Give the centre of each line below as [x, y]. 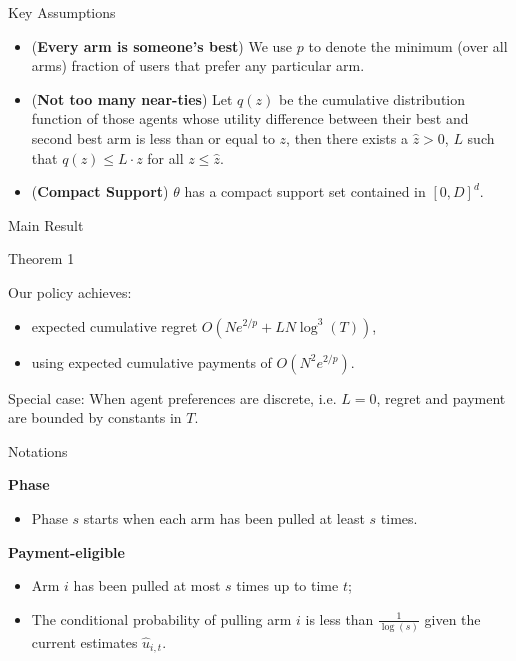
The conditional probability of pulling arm [161, 618]
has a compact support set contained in [305, 191]
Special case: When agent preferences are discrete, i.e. [172, 397]
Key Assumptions [62, 12]
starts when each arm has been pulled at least [224, 517]
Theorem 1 [41, 258]
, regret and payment [441, 397]
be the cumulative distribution [372, 98]
